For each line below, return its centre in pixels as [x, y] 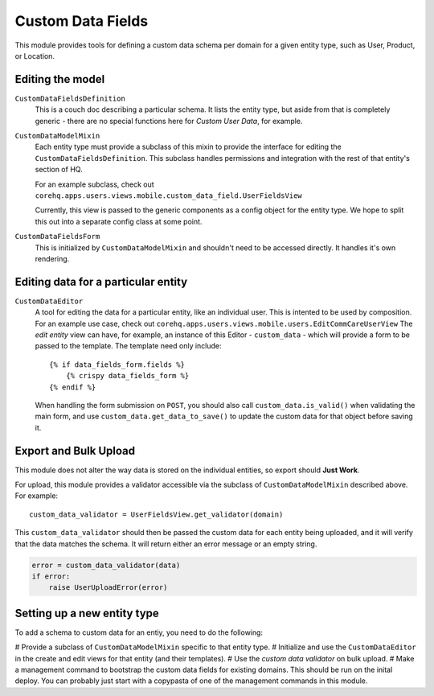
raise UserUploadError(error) [108, 588]
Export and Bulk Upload [75, 451]
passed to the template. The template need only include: [128, 346]
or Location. [35, 56]
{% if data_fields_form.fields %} [117, 364]
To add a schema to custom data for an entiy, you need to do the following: [139, 632]
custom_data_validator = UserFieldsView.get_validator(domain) [156, 514]
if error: [51, 576]
